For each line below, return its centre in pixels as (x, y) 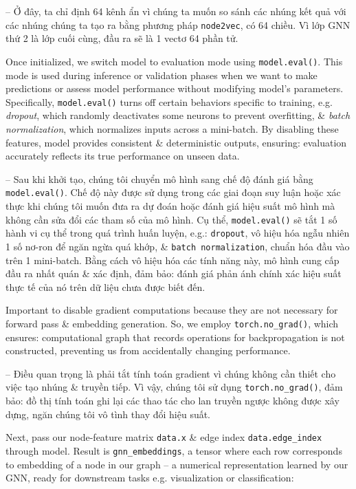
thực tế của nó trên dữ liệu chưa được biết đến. (105, 286)
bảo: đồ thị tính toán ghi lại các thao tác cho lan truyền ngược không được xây (173, 400)
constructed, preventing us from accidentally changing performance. (148, 350)
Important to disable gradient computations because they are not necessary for (172, 310)
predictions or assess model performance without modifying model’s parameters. (175, 88)
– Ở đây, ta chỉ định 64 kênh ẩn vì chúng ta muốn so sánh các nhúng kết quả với (176, 11)
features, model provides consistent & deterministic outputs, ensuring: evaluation (176, 142)
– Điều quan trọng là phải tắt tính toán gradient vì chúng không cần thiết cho (171, 373)
